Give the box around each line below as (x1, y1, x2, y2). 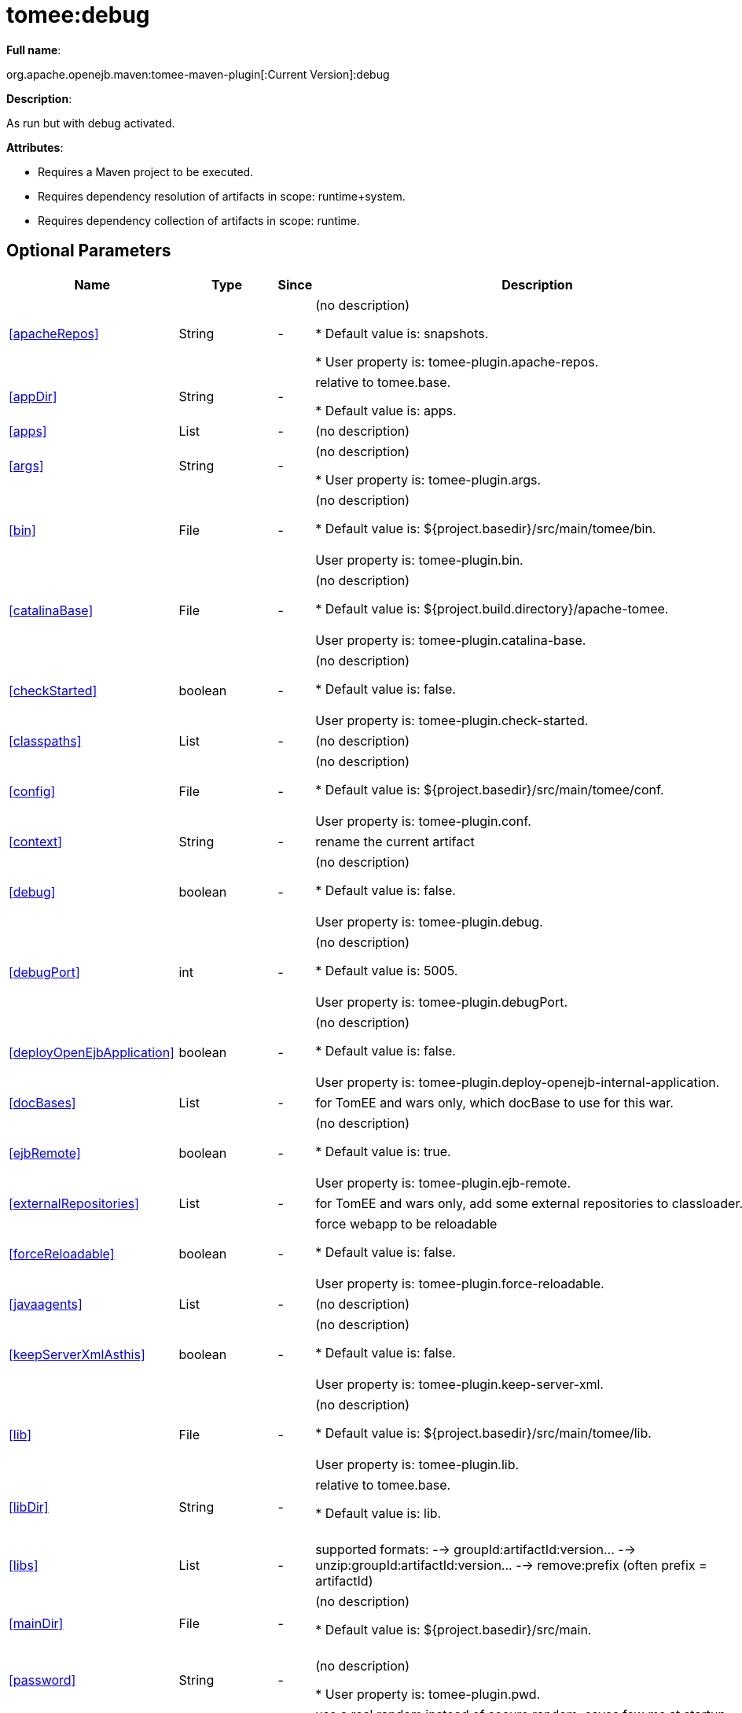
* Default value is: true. (315, 1143, 451, 1159)
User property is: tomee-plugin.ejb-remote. (315, 1174, 571, 1191)
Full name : (6, 42, 61, 57)
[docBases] (9, 1094, 76, 1111)
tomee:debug (6, 2, 150, 28)
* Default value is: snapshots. (315, 325, 489, 341)
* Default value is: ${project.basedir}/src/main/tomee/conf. (315, 781, 664, 798)
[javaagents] (9, 1295, 83, 1312)
